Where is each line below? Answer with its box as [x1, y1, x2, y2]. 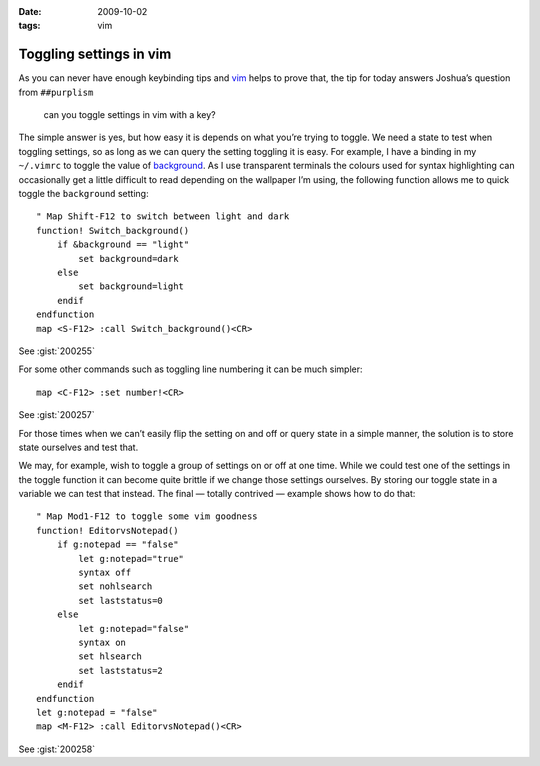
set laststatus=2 [78, 665, 164, 676]
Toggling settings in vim [18, 46, 172, 63]
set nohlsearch [78, 581, 153, 592]
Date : [18, 6, 42, 17]
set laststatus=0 [78, 595, 164, 606]
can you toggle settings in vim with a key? [43, 109, 216, 121]
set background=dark [78, 253, 179, 264]
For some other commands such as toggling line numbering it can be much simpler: [18, 363, 363, 375]
